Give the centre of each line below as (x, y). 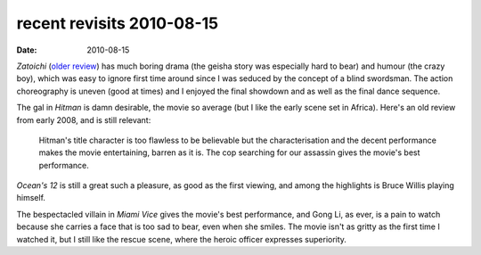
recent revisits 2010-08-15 (118, 23)
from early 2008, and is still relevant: (84, 119)
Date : (27, 50)
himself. (31, 198)
